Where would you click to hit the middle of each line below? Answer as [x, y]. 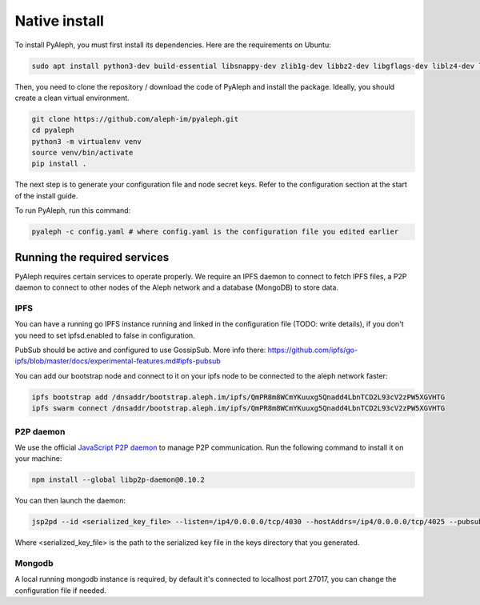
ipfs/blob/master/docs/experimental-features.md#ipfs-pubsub [118, 361]
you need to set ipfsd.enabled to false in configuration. [105, 335]
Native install [59, 21]
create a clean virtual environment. [72, 98]
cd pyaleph [53, 130]
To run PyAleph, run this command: [73, 210]
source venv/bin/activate [82, 153]
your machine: [38, 459]
